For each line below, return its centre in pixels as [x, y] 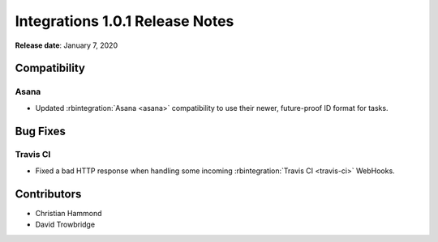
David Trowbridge [65, 225]
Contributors [48, 194]
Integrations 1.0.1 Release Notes [125, 21]
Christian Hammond [69, 213]
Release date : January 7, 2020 [66, 45]
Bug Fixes [41, 131]
